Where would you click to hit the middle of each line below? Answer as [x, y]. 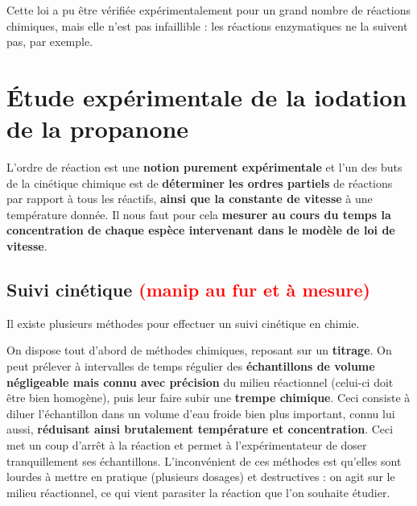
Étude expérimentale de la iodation [207, 96]
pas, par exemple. [50, 41]
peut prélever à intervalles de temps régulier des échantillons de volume [191, 366]
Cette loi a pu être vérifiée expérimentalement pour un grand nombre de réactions [208, 10]
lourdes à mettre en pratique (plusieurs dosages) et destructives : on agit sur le [201, 477]
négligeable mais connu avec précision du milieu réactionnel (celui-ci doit [200, 382]
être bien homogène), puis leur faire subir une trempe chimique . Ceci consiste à [208, 398]
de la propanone [98, 129]
